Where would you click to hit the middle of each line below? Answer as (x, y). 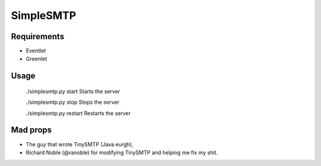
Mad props (32, 130)
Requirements (38, 36)
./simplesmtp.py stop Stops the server (73, 102)
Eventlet (36, 51)
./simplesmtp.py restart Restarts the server (78, 113)
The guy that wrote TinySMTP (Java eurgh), (80, 144)
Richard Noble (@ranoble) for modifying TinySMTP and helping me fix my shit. (122, 152)
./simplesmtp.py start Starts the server (73, 91)
